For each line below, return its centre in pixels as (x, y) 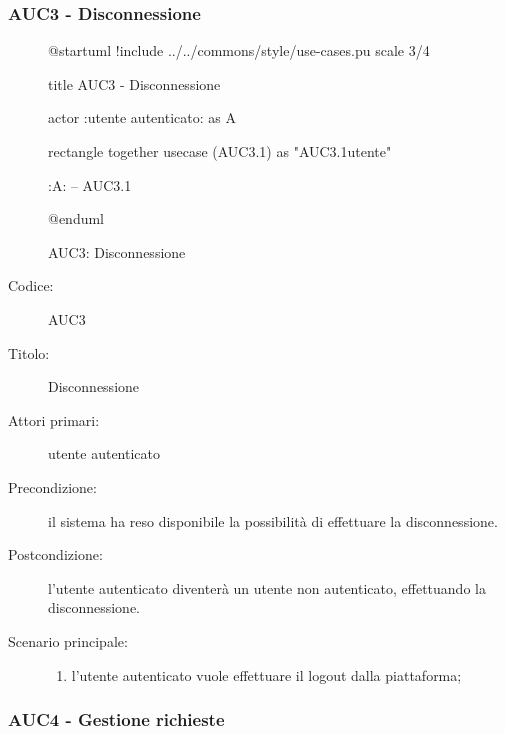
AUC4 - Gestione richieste (116, 719)
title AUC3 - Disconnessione (134, 83)
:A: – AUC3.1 (90, 184)
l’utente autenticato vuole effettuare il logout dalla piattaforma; (266, 674)
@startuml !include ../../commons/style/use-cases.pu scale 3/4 (239, 50)
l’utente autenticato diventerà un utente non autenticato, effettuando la (267, 587)
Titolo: (29, 352)
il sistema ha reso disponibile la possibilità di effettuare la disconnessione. (273, 520)
